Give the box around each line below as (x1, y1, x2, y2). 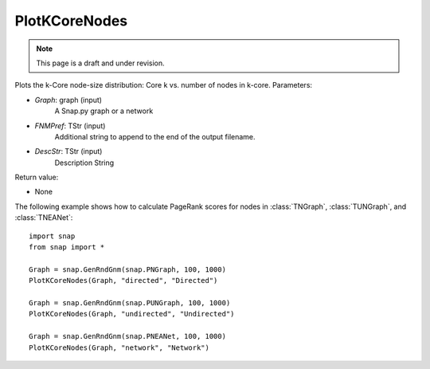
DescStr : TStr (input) (34, 147, 103, 156)
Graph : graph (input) (34, 95, 103, 104)
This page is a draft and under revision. (36, 58, 165, 68)
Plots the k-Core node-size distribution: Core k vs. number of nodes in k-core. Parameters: (14, 80, 313, 90)
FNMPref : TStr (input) (34, 120, 106, 131)
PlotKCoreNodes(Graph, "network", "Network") (29, 343, 210, 352)
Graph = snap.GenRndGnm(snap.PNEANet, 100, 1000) (29, 332, 227, 341)
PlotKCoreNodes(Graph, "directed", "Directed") (29, 276, 218, 285)
